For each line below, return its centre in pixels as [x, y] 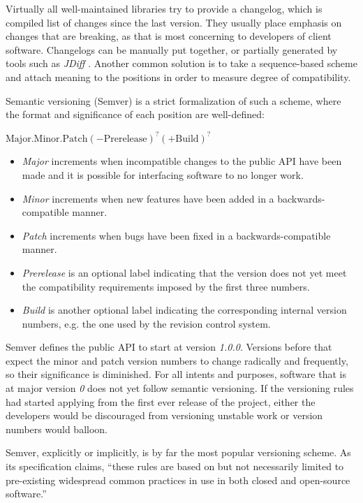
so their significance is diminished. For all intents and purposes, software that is [176, 374]
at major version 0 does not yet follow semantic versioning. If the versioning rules [180, 388]
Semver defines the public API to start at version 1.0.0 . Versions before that [169, 347]
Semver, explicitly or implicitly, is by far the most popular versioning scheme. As [178, 452]
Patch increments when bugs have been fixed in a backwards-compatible [176, 235]
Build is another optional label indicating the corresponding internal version [184, 310]
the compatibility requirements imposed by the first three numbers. [166, 286]
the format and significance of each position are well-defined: [135, 114]
